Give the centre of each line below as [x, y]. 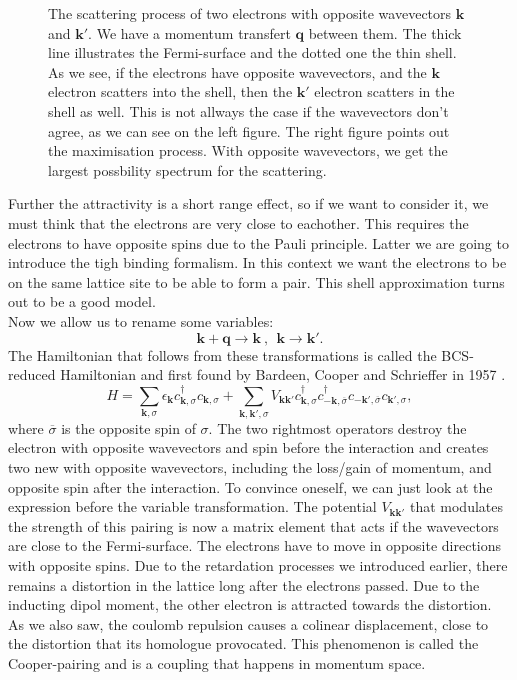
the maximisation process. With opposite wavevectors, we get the [248, 150]
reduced [32, 374]
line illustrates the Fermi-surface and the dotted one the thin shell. [252, 52]
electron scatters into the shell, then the [170, 91]
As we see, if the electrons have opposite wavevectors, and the [237, 71]
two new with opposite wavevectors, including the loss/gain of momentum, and [250, 467]
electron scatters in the [384, 91]
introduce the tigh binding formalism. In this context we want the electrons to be [257, 262]
